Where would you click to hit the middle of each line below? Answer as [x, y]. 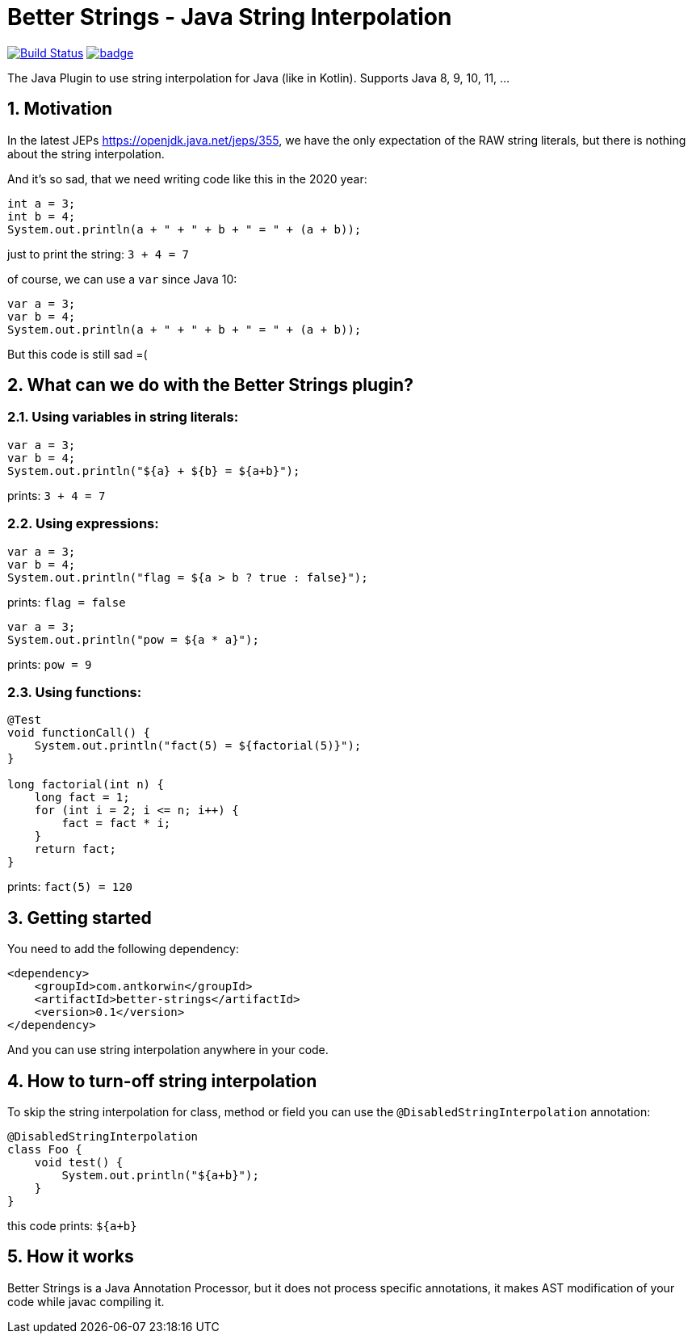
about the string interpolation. [86, 153]
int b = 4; [42, 216]
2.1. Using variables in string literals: [123, 417]
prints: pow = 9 [50, 664]
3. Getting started [80, 918]
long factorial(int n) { [86, 785]
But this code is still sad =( [78, 354]
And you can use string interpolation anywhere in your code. [168, 1050]
